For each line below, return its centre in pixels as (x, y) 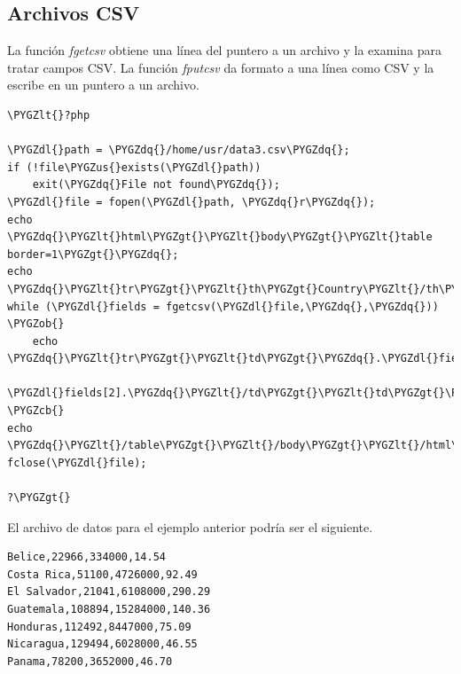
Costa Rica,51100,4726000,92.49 (102, 574)
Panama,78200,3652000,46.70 (90, 661)
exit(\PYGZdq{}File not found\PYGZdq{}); (156, 185)
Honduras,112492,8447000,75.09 (99, 627)
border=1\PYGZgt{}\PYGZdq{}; (93, 254)
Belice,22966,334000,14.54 (86, 557)
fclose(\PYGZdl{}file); (77, 462)
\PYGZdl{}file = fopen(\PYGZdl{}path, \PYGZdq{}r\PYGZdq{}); (191, 202)
